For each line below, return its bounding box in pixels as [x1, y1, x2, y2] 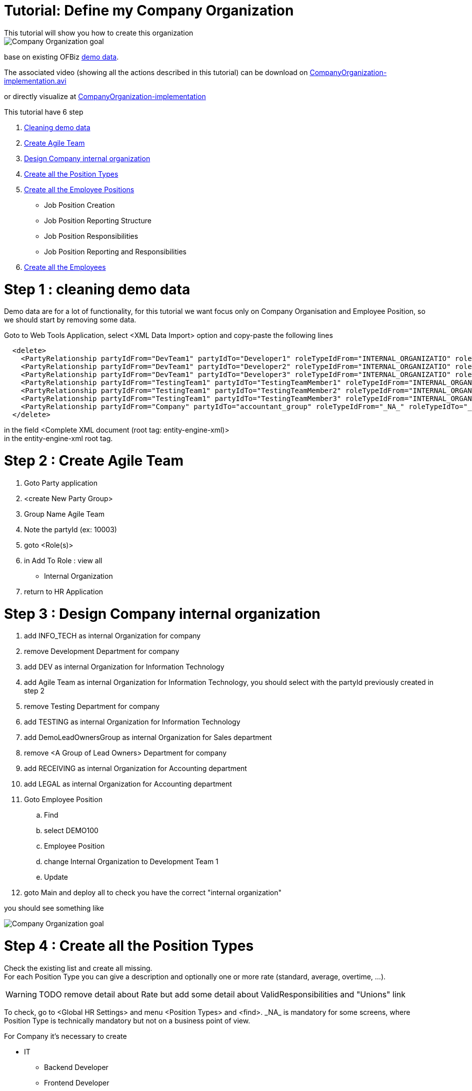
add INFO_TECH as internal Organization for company [24, 631, 201, 640]
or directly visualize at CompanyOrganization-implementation [4, 92, 206, 101]
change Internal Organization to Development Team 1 [44, 857, 218, 866]
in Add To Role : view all [24, 556, 102, 565]
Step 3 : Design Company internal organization [4, 605, 320, 622]
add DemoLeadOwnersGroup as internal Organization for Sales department [24, 733, 272, 742]
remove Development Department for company [24, 647, 179, 656]
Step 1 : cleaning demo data [4, 280, 190, 298]
